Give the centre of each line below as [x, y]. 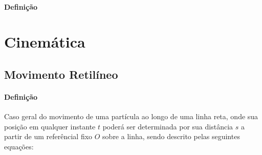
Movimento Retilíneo [61, 74]
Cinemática [45, 42]
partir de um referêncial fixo [48, 136]
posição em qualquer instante [50, 126]
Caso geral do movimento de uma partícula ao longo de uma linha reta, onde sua [131, 116]
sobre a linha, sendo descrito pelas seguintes [171, 136]
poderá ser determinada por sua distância [168, 126]
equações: [19, 146]
